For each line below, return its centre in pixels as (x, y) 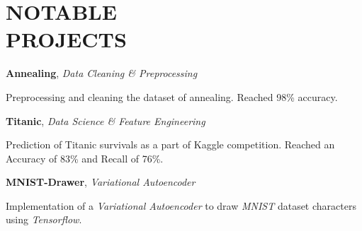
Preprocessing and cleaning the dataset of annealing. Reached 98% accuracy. (172, 96)
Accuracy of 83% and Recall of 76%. (85, 158)
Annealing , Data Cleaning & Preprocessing (102, 73)
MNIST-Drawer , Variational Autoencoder (101, 182)
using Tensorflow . (44, 219)
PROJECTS (66, 39)
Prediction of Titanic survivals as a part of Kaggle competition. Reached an (170, 144)
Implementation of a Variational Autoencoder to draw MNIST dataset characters (181, 205)
